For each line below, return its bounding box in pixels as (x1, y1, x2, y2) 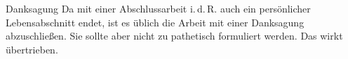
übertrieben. (6, 42, 58, 56)
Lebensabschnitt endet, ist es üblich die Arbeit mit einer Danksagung (6, 15, 304, 29)
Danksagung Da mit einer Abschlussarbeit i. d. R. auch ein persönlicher (6, 1, 311, 15)
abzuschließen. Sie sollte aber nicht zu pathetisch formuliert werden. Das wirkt (6, 28, 343, 43)
